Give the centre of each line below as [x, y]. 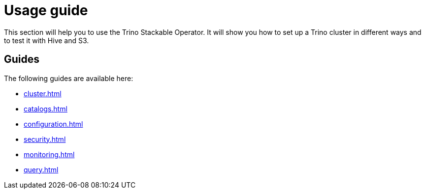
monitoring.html [49, 154]
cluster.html [43, 93]
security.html [45, 139]
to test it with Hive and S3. [47, 40]
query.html [41, 169]
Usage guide [46, 10]
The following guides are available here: [69, 78]
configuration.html [53, 124]
